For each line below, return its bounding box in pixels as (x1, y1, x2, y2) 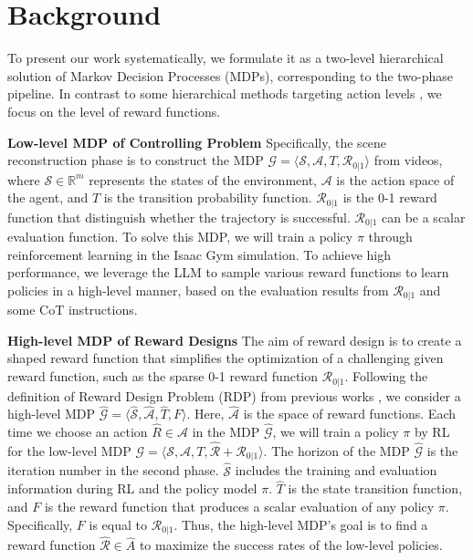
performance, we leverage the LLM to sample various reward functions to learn (7, 263, 449, 282)
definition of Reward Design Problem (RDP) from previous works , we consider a (7, 386, 461, 405)
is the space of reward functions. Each (243, 404, 457, 423)
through (368, 227, 413, 246)
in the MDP (192, 422, 260, 441)
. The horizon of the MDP (263, 441, 410, 460)
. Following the (344, 367, 428, 386)
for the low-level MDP (7, 441, 131, 460)
